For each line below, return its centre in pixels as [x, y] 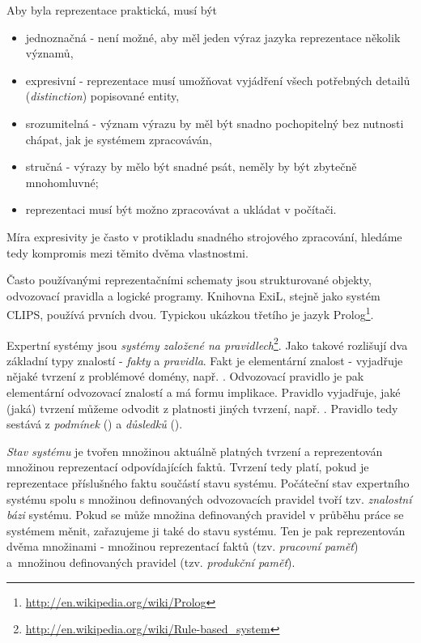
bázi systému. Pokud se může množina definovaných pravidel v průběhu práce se [205, 515]
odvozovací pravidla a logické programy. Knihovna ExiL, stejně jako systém [193, 295]
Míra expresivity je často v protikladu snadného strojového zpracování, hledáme [204, 236]
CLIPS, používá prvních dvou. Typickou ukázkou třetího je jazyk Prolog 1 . [190, 313]
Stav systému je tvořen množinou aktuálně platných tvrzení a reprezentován [195, 451]
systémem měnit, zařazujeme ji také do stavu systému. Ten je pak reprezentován [206, 530]
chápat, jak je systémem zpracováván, [119, 139]
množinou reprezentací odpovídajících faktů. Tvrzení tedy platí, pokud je [188, 467]
